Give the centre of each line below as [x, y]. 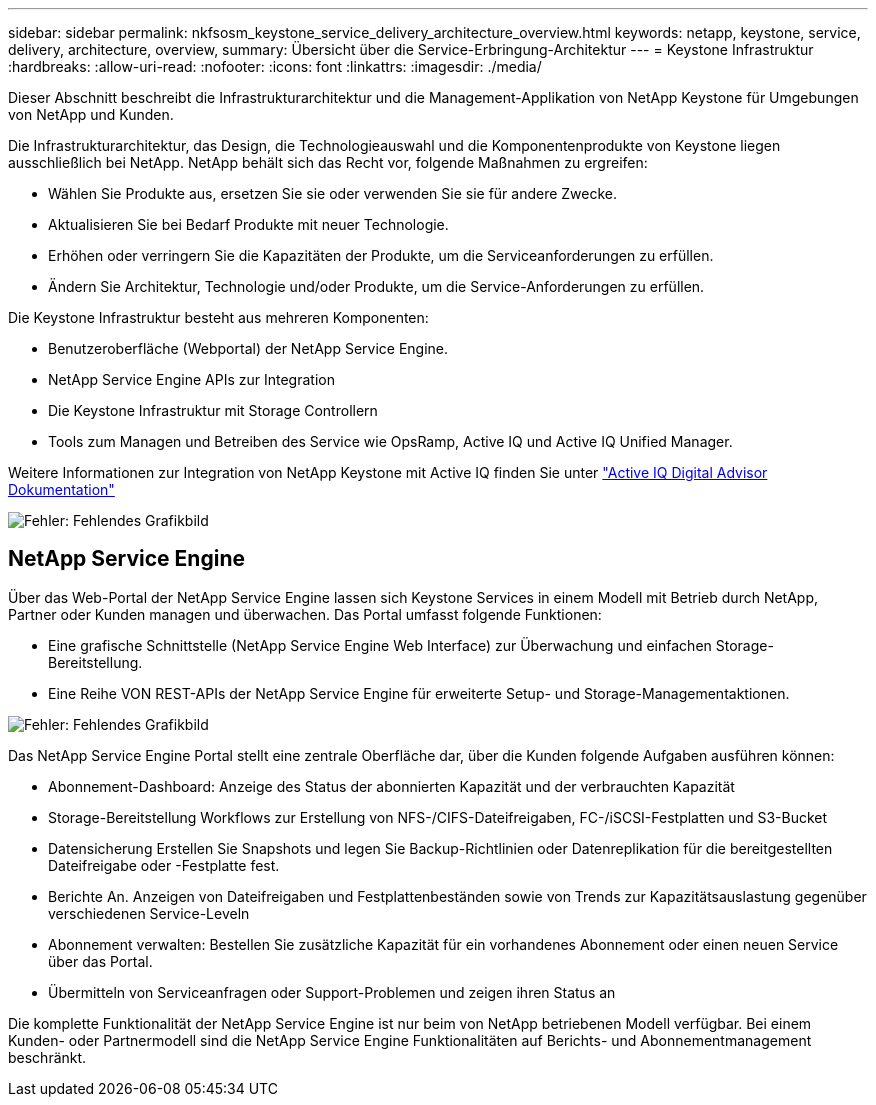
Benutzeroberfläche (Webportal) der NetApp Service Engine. [248, 348]
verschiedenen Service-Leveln [149, 913]
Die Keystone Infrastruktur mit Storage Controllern [213, 410]
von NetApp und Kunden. [91, 114]
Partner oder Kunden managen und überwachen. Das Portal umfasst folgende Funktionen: [305, 614]
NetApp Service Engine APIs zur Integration [191, 379]
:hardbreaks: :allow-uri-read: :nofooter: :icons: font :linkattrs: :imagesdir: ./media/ [275, 66]
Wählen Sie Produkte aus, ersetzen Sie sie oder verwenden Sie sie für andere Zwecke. [333, 193]
